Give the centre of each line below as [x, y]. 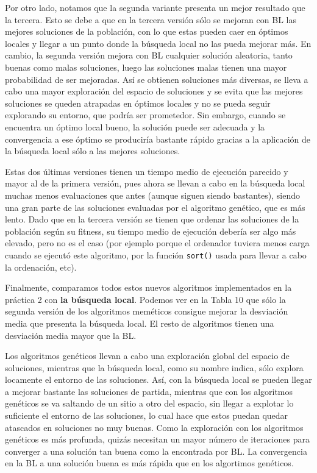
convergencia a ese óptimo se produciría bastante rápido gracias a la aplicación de [158, 139]
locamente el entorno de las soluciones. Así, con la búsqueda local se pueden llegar [158, 379]
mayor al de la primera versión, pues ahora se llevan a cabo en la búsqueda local [155, 183]
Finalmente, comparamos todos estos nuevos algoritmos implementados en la [148, 287]
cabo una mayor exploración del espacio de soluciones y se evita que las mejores [154, 91]
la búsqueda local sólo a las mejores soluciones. [93, 151]
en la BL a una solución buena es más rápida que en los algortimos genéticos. [149, 463]
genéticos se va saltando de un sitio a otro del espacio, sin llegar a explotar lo [149, 403]
